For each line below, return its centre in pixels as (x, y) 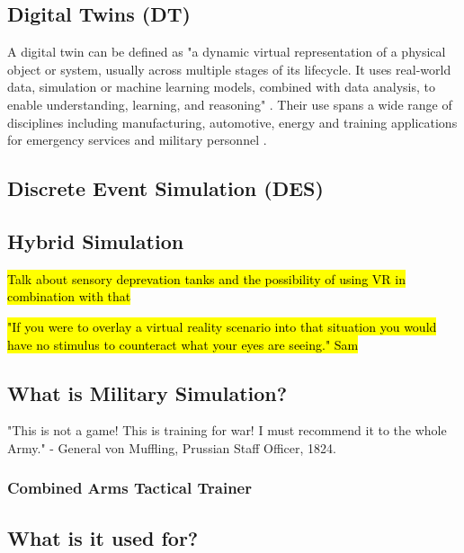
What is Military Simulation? (147, 392)
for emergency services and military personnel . (137, 140)
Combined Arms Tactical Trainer (129, 488)
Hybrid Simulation (96, 241)
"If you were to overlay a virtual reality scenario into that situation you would (222, 326)
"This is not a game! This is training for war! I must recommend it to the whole (227, 430)
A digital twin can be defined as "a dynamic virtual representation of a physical (227, 52)
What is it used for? (103, 537)
